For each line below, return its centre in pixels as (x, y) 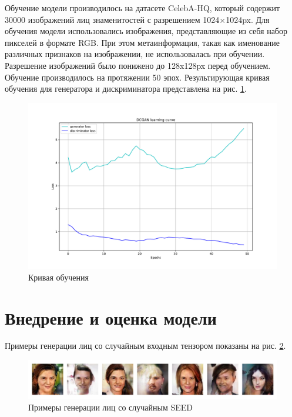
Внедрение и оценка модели (111, 317)
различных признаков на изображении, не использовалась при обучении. (135, 54)
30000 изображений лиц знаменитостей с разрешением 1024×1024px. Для (137, 19)
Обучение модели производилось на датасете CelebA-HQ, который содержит (142, 8)
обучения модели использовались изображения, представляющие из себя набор (146, 31)
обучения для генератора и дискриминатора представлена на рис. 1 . (126, 89)
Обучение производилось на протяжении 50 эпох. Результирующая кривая (137, 77)
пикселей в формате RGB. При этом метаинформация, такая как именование (142, 42)
